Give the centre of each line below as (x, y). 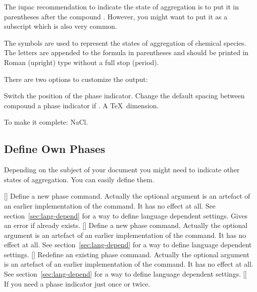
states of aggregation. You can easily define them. (79, 179)
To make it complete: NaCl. (46, 122)
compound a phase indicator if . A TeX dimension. (81, 105)
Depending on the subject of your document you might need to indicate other (122, 170)
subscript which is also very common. (61, 26)
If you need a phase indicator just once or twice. (77, 283)
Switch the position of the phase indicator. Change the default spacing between (125, 96)
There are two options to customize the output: (76, 79)
